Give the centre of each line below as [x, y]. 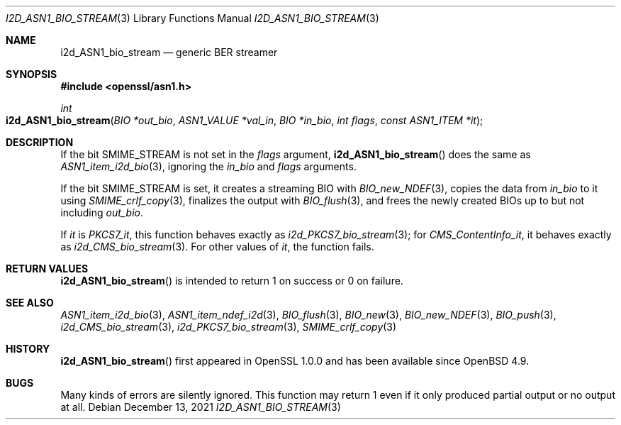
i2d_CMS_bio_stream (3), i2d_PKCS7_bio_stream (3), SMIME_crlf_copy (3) [229, 327]
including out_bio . [102, 213]
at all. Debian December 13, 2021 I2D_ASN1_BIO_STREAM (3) [201, 407]
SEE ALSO [30, 303]
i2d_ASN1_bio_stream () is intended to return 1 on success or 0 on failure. [232, 281]
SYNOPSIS [32, 74]
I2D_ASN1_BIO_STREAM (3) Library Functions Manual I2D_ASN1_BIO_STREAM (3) [192, 18]
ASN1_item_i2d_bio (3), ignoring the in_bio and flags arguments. [208, 166]
